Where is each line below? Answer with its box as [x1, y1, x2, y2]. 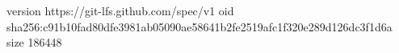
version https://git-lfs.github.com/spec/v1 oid [6, 2, 234, 18]
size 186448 [6, 34, 62, 51]
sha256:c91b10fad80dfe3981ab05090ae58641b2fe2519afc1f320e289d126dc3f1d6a [6, 18, 393, 35]
